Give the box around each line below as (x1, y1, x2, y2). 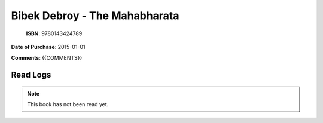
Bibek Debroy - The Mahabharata (11, 9, 179, 22)
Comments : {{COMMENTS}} (11, 54, 83, 61)
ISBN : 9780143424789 (26, 30, 83, 37)
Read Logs (11, 70, 51, 80)
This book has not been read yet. (27, 101, 109, 108)
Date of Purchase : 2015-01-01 (11, 43, 86, 50)
